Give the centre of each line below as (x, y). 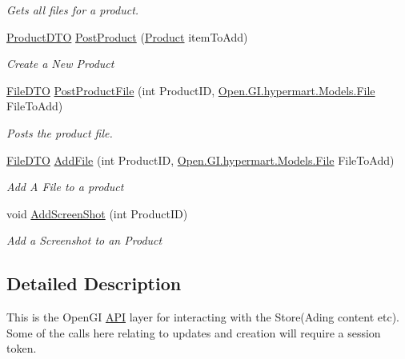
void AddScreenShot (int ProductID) (97, 213)
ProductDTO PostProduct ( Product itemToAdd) (127, 36)
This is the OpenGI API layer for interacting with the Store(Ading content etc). (203, 317)
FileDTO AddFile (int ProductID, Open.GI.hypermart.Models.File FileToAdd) (200, 160)
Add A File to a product (65, 187)
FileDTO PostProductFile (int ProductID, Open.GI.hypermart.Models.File (191, 90)
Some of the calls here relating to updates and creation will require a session (194, 332)
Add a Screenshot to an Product (84, 240)
